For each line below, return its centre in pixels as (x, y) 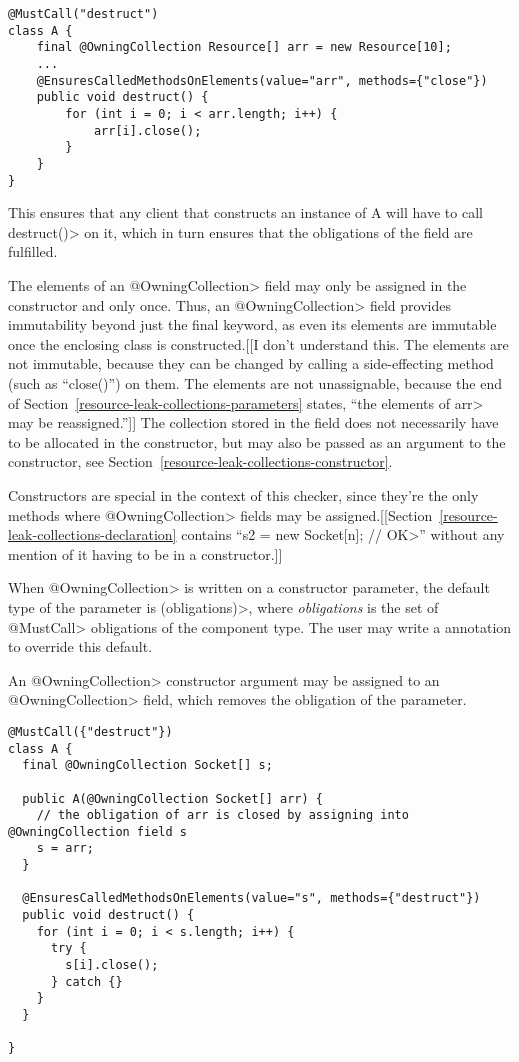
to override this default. (80, 646)
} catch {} (86, 981)
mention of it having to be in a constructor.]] (145, 553)
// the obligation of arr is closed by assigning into (222, 815)
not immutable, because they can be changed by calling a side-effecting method (251, 363)
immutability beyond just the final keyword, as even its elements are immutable (252, 324)
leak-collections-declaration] (92, 534)
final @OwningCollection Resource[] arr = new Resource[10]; (244, 47)
